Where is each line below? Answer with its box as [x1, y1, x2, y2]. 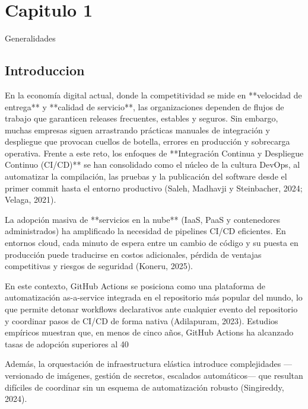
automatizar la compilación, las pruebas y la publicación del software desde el [5, 170, 287, 183]
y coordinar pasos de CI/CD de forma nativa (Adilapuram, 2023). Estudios [5, 314, 278, 327]
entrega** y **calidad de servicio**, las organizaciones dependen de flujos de [5, 100, 284, 113]
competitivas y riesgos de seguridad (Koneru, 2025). [5, 260, 193, 272]
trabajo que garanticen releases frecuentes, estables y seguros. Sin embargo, [5, 112, 278, 124]
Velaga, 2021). [5, 193, 56, 206]
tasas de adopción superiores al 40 [5, 337, 129, 350]
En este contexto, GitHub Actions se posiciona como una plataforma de [5, 279, 265, 292]
